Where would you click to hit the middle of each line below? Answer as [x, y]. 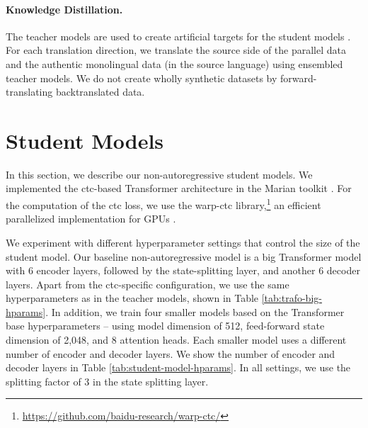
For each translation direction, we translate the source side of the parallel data [176, 50]
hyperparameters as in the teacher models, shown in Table [132, 298]
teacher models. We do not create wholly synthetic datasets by [142, 78]
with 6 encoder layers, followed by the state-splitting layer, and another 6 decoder [183, 270]
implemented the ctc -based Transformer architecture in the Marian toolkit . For [179, 188]
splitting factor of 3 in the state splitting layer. [107, 381]
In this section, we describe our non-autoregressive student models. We [159, 174]
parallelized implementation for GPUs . [91, 219]
